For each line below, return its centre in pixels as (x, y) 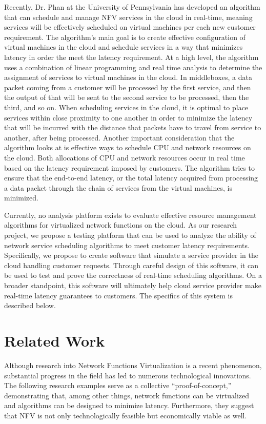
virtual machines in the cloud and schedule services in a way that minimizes (124, 47)
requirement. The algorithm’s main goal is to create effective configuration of (125, 37)
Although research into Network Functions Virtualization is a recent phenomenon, (133, 365)
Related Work (55, 340)
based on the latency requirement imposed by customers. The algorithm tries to (129, 167)
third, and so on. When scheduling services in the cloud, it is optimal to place (126, 107)
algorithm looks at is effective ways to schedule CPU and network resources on (128, 147)
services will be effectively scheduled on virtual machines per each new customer (130, 27)
